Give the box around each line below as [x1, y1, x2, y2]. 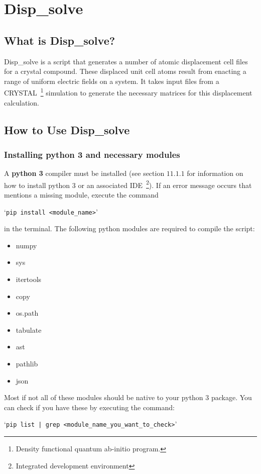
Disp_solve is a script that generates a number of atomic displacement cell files [4, 56, 248, 66]
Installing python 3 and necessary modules [4, 148, 180, 160]
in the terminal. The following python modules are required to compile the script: [4, 223, 255, 234]
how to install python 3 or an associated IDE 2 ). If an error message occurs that [4, 178, 252, 190]
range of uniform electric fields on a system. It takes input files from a [4, 75, 219, 86]
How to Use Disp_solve [4, 122, 130, 137]
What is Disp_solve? [4, 32, 115, 48]
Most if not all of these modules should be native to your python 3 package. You [4, 392, 252, 403]
